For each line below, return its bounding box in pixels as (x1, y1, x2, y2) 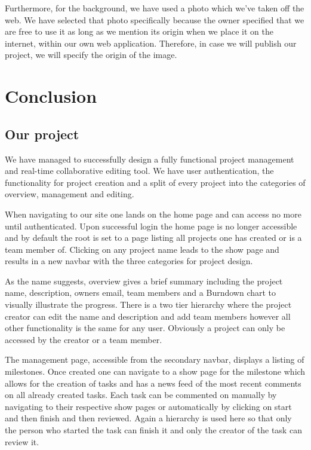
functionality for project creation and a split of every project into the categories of (5, 176, 306, 188)
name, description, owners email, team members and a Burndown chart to (5, 286, 276, 299)
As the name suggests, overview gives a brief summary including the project (5, 274, 283, 287)
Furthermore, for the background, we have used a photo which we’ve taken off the (5, 2, 304, 14)
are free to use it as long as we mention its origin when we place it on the (5, 25, 273, 38)
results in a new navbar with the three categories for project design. (5, 255, 253, 267)
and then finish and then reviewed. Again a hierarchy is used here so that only (5, 412, 292, 424)
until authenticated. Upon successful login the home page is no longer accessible (5, 219, 297, 232)
